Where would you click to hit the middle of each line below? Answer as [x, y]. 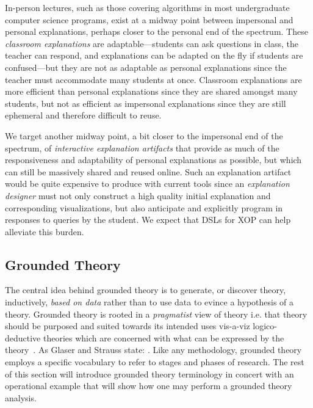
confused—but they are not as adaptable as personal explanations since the [146, 67]
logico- [265, 326]
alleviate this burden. [45, 231]
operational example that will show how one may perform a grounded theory [149, 386]
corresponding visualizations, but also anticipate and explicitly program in [144, 207]
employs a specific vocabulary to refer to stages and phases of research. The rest [155, 362]
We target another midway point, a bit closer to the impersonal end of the [144, 135]
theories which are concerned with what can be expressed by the [164, 337]
